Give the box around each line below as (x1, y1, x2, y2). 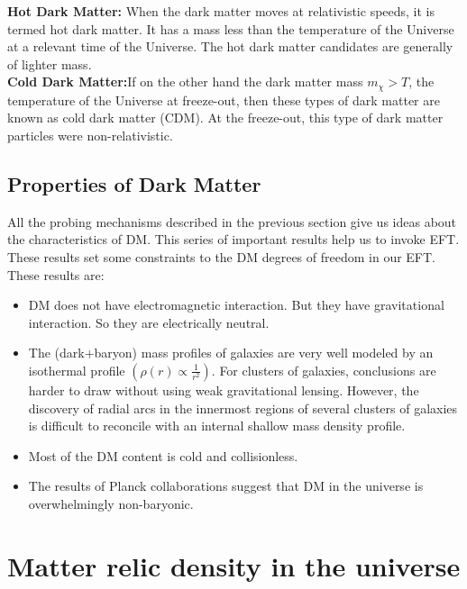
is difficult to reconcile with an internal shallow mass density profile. (28, 416, 406, 435)
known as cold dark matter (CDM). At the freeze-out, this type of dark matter (7, 108, 444, 127)
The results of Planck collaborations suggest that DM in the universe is (28, 476, 424, 495)
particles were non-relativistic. (7, 126, 173, 145)
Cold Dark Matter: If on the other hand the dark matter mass (7, 72, 363, 91)
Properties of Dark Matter (7, 170, 261, 197)
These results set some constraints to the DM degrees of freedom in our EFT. (7, 248, 435, 266)
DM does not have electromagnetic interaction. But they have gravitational (28, 295, 444, 314)
